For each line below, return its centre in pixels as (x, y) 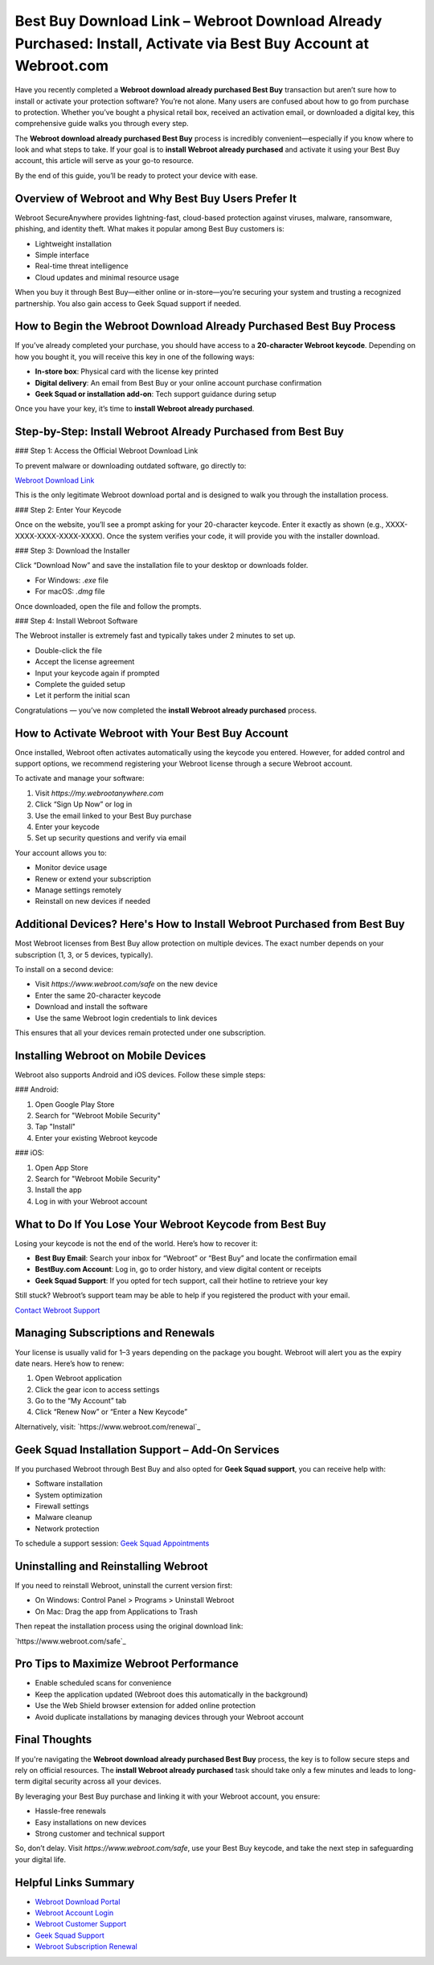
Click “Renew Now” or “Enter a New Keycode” (111, 1412)
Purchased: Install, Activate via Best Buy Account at (192, 43)
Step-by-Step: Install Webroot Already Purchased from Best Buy (180, 432)
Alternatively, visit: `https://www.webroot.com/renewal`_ (108, 1427)
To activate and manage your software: (80, 778)
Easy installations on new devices (91, 1822)
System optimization (69, 1495)
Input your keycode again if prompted (97, 673)
